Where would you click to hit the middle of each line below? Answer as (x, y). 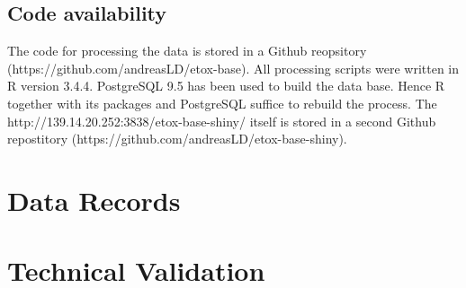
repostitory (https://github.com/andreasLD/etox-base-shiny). (177, 139)
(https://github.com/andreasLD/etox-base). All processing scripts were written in (233, 68)
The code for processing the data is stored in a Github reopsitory (187, 51)
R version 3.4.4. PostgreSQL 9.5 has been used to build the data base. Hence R (226, 86)
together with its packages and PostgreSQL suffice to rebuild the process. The (222, 103)
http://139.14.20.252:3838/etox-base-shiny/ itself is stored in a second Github (222, 121)
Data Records (94, 200)
